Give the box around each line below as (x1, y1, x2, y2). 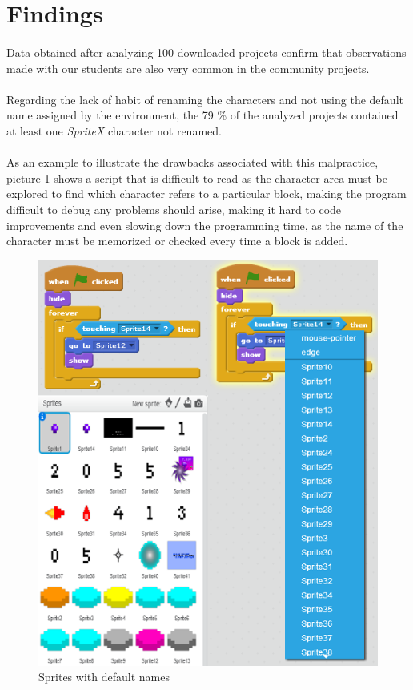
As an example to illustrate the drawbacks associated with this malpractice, (6, 154, 379, 171)
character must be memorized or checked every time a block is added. (6, 232, 348, 249)
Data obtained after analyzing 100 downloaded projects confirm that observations (6, 43, 407, 60)
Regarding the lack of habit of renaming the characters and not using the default (6, 91, 403, 107)
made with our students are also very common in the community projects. (6, 59, 370, 76)
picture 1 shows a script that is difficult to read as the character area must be (6, 169, 387, 186)
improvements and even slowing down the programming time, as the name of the (6, 216, 403, 233)
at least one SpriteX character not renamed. (6, 122, 222, 139)
